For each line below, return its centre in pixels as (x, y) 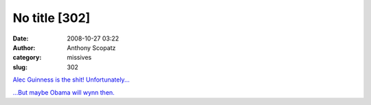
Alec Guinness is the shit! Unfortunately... (71, 80)
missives (79, 58)
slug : (20, 67)
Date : (21, 38)
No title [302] (52, 18)
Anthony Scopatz (91, 47)
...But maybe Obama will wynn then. (64, 92)
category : (27, 58)
